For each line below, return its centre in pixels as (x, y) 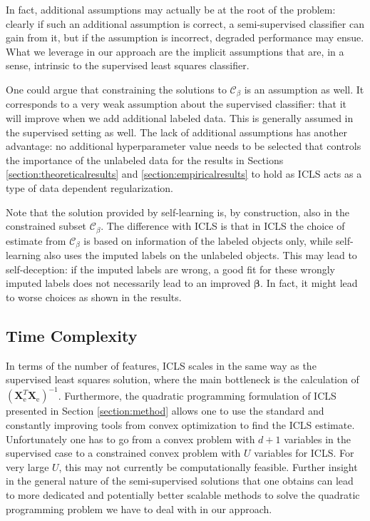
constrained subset (46, 226)
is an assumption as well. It (304, 89)
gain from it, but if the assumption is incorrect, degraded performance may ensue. (185, 37)
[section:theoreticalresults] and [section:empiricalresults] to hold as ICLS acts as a (184, 174)
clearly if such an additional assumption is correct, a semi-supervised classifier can (185, 23)
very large (27, 466)
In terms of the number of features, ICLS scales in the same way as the (161, 365)
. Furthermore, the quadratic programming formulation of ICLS (197, 395)
